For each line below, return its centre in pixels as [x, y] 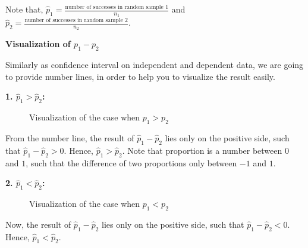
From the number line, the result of [70, 138]
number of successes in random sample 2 [76, 20]
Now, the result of [38, 224]
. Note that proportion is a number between [202, 150]
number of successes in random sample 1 [117, 7]
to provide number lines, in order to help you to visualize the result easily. [140, 76]
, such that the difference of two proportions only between [131, 162]
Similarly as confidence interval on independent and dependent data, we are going [155, 65]
